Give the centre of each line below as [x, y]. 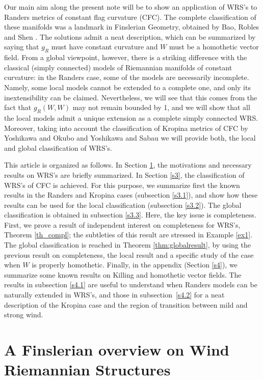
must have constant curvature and [104, 47]
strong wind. [24, 315]
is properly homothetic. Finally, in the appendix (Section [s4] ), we [135, 265]
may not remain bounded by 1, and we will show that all [161, 107]
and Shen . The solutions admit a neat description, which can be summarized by [130, 36]
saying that [22, 47]
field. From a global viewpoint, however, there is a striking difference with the [126, 57]
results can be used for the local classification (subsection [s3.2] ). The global [123, 205]
